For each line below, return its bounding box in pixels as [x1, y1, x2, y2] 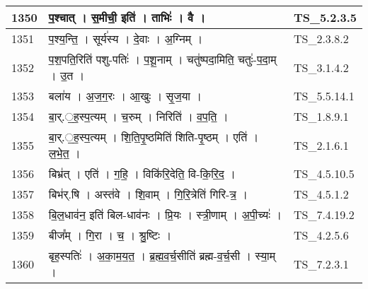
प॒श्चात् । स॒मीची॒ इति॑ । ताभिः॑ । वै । [48, 9, 205, 25]
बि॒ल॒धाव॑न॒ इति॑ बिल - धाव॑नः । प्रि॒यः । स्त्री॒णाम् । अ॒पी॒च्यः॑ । [48, 206, 282, 223]
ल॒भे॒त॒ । [48, 145, 81, 161]
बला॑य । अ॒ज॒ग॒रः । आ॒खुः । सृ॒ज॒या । [48, 88, 202, 104]
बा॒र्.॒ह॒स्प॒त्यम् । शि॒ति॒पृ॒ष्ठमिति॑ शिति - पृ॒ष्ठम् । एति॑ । [48, 129, 259, 145]
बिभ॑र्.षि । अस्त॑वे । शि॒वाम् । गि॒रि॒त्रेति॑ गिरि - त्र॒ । [48, 186, 248, 202]
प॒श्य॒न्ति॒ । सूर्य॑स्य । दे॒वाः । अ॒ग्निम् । [48, 30, 203, 47]
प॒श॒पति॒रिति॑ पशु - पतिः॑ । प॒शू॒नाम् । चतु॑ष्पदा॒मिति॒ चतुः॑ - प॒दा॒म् [48, 51, 277, 67]
